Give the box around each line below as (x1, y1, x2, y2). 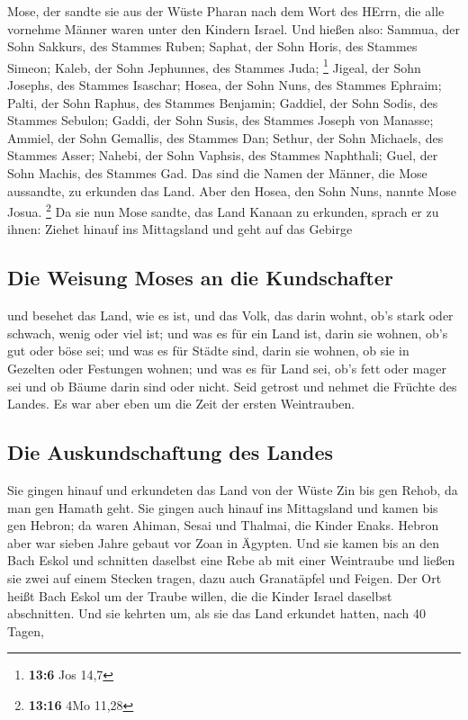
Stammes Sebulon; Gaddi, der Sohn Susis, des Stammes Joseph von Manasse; (7, 111, 434, 130)
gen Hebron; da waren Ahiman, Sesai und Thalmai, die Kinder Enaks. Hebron (7, 516, 439, 535)
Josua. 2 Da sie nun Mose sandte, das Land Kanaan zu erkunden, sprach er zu (7, 200, 439, 220)
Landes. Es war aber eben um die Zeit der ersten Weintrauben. (7, 394, 355, 413)
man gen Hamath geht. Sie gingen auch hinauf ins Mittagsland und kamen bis (7, 498, 438, 517)
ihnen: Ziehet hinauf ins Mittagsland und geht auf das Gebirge (7, 220, 353, 238)
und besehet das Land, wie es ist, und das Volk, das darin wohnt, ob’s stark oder (7, 306, 454, 325)
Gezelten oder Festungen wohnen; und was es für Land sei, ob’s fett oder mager (7, 359, 446, 378)
